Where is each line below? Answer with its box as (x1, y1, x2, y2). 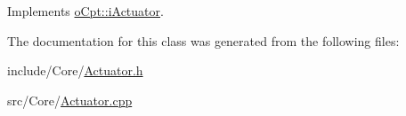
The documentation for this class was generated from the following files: (7, 31, 400, 50)
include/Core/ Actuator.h (7, 61, 143, 80)
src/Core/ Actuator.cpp (7, 90, 133, 109)
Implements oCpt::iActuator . (7, 2, 164, 19)
